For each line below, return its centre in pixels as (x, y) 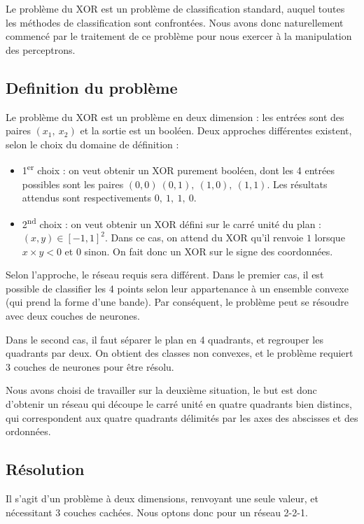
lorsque (330, 238)
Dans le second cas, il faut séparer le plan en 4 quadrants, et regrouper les (164, 339)
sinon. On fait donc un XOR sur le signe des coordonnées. (209, 251)
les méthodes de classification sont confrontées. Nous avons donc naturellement (175, 22)
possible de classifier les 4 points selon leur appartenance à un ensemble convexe (177, 288)
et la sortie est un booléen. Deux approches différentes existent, (216, 130)
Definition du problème (92, 87)
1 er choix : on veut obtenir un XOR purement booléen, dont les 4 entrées (178, 169)
